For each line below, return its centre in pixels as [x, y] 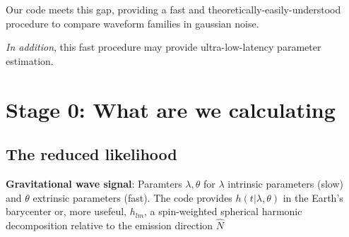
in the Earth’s [313, 197]
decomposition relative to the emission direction [110, 225]
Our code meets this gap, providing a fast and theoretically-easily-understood [173, 9]
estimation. [30, 60]
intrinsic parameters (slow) [285, 183]
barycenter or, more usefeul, [66, 211]
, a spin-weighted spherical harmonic [223, 211]
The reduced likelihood [91, 154]
